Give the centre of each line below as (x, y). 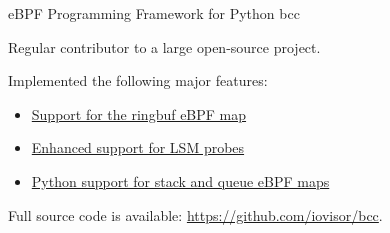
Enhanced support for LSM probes (138, 147)
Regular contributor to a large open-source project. (164, 46)
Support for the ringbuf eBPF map (139, 113)
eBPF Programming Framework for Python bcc (154, 13)
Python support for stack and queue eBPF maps (180, 180)
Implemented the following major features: (138, 80)
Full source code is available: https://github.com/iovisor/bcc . (195, 214)
